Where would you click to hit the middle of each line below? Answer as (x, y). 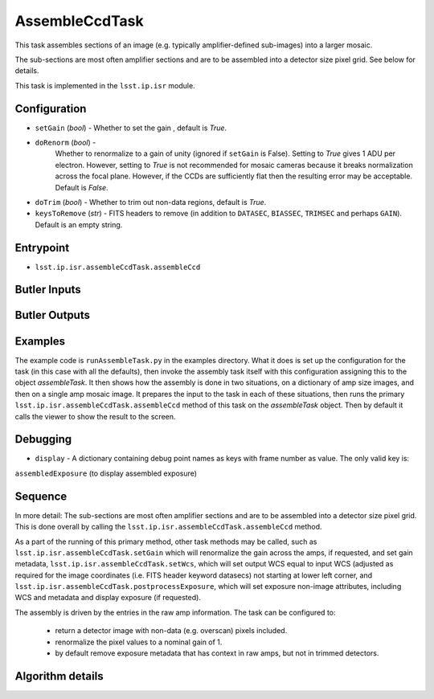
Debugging (43, 439)
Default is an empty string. (79, 224)
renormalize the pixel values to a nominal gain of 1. (139, 642)
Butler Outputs (52, 315)
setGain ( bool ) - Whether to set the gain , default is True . (131, 128)
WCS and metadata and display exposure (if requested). (108, 598)
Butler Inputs (48, 290)
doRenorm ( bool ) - (66, 143)
